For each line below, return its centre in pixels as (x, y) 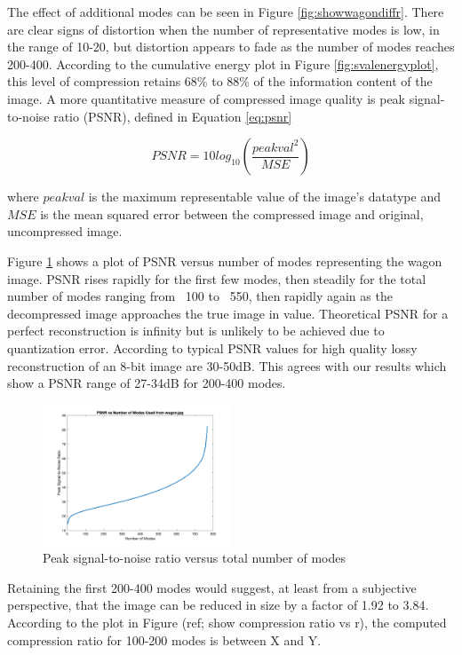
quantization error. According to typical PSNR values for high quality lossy (212, 347)
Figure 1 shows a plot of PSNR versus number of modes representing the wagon (225, 260)
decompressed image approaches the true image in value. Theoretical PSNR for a (228, 313)
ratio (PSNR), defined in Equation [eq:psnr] (173, 116)
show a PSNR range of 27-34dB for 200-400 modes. (147, 383)
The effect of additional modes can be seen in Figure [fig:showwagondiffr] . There (226, 12)
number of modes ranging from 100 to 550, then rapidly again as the (200, 296)
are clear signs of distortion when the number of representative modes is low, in (223, 29)
